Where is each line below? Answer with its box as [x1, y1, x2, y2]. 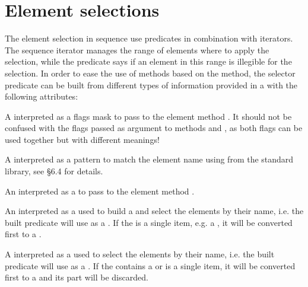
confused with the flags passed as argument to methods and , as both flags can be [5, 122, 303, 134]
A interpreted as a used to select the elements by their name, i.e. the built [5, 248, 275, 260]
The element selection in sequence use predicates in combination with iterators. [5, 32, 293, 44]
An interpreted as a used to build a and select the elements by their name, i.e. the [5, 205, 304, 217]
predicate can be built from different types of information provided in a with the [5, 78, 298, 91]
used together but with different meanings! [5, 133, 160, 145]
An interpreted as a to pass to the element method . [5, 184, 195, 197]
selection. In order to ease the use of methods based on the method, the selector [5, 66, 296, 79]
